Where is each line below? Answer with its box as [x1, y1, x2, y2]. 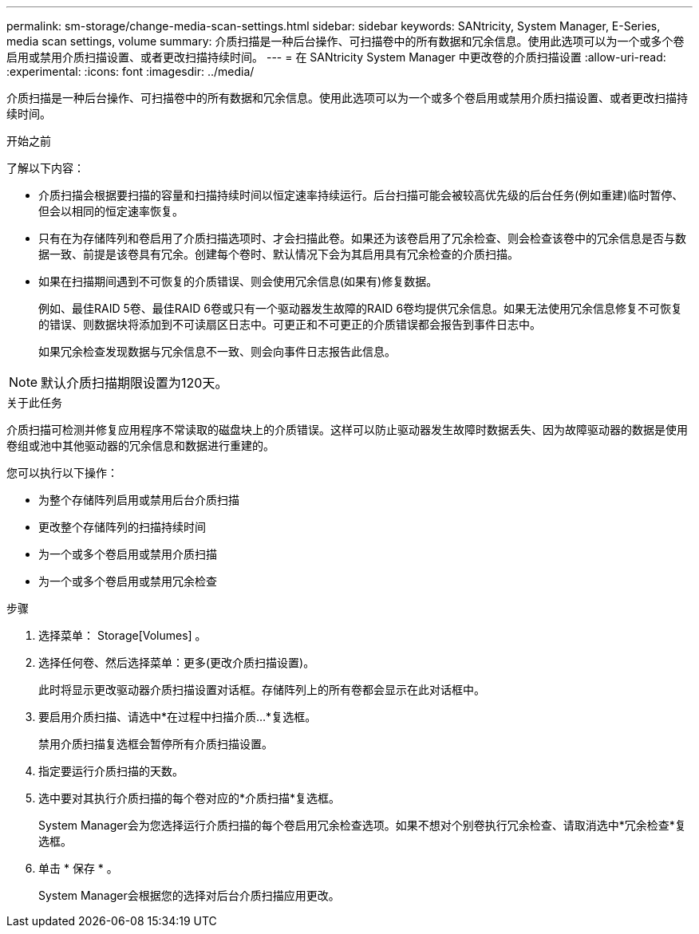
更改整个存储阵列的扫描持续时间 [38, 520, 206, 534]
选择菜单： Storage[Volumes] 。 [38, 629, 207, 642]
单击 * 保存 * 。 [38, 861, 118, 875]
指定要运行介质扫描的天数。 [38, 764, 184, 778]
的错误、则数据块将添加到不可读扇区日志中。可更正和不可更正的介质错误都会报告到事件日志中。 [38, 317, 541, 331]
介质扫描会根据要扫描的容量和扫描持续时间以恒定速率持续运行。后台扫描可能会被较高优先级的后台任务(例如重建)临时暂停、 [38, 188, 684, 202]
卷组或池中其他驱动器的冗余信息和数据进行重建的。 [6, 439, 274, 452]
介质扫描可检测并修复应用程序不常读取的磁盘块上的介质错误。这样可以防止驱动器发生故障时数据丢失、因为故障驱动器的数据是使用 [6, 423, 688, 436]
